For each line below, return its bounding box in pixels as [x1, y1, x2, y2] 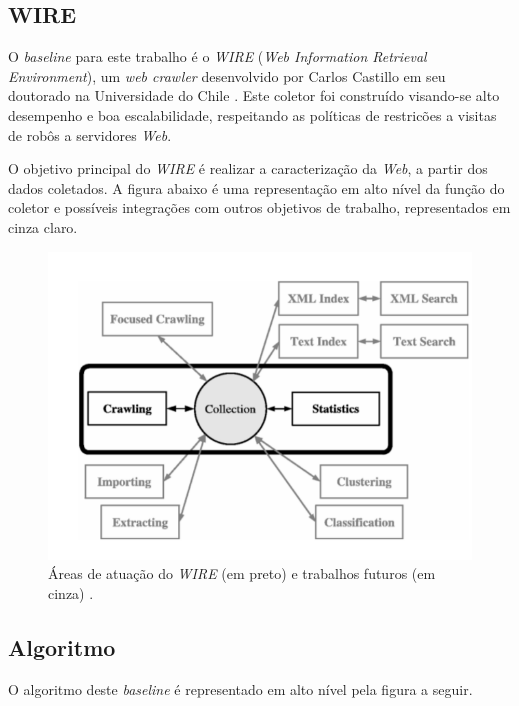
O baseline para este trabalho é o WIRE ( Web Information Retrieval [8, 46, 427, 67]
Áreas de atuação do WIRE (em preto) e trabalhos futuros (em [48, 563, 436, 584]
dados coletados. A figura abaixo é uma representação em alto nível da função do [8, 177, 505, 198]
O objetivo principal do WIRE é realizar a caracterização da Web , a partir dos [8, 158, 488, 179]
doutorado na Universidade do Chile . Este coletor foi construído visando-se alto [8, 85, 500, 106]
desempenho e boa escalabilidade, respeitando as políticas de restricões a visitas [8, 104, 497, 125]
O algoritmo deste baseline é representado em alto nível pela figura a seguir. [8, 678, 473, 699]
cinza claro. [8, 216, 78, 237]
